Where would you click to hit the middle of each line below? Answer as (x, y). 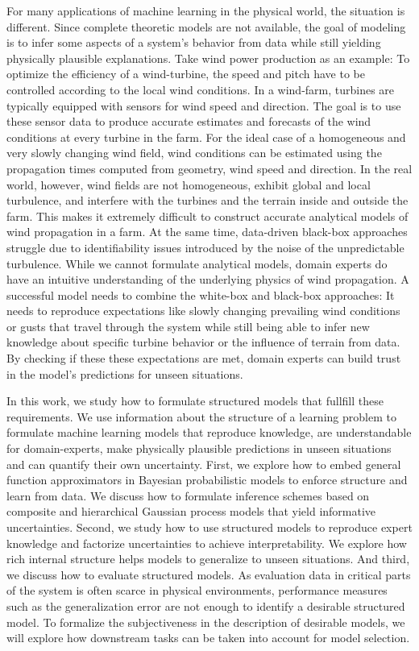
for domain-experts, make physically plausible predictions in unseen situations (199, 448)
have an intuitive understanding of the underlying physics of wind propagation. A (208, 279)
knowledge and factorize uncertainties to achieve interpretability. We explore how (207, 543)
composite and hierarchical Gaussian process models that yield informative (191, 511)
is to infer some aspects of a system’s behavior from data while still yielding (194, 42)
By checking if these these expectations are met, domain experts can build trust (204, 358)
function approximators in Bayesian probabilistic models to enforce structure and (207, 480)
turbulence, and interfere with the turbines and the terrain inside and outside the (207, 200)
